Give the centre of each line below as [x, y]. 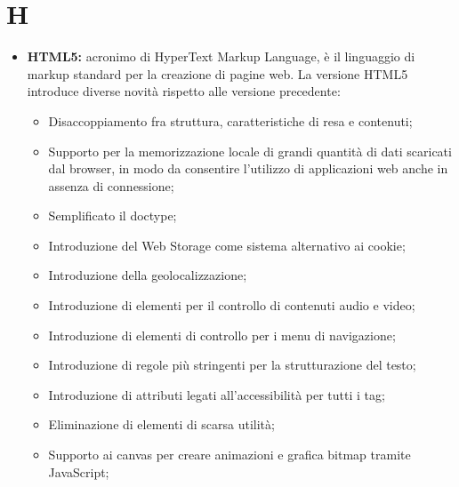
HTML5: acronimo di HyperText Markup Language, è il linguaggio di [221, 56]
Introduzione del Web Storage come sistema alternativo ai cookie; [227, 245]
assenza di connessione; [111, 185]
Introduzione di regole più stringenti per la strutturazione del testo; [232, 365]
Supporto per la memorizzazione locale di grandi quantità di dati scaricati [250, 151]
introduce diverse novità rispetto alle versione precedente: [184, 91]
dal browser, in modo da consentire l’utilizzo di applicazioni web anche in [248, 168]
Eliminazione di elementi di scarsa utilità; [161, 424]
